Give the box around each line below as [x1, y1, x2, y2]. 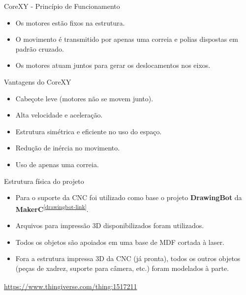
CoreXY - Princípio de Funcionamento [4, 1, 120, 11]
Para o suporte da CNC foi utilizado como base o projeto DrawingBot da [15, 192, 242, 203]
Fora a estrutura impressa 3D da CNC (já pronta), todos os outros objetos [15, 253, 241, 264]
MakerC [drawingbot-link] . [15, 202, 89, 214]
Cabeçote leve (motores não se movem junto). [15, 93, 154, 103]
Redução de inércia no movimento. [15, 143, 120, 153]
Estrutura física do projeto [4, 176, 84, 186]
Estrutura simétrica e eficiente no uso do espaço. [15, 126, 162, 136]
